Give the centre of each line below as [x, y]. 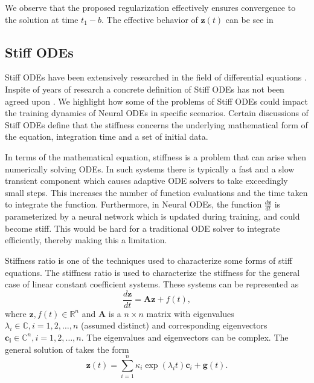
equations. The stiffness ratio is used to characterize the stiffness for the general [152, 272]
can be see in [249, 19]
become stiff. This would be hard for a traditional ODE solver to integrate [143, 228]
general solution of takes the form [67, 349]
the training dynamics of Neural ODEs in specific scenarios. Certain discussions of [157, 113]
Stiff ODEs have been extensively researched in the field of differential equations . [156, 77]
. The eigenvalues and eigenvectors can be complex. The [185, 337]
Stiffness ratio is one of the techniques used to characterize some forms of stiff [149, 260]
